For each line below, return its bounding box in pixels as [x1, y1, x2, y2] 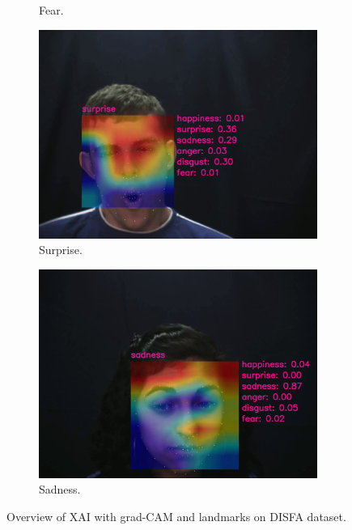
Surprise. [39, 241, 83, 258]
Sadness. [39, 481, 81, 498]
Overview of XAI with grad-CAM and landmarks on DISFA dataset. [6, 507, 346, 524]
